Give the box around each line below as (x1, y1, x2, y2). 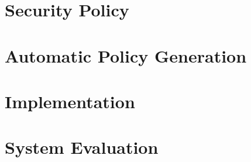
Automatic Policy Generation (5, 43, 247, 67)
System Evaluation (5, 135, 159, 159)
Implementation (5, 89, 135, 113)
